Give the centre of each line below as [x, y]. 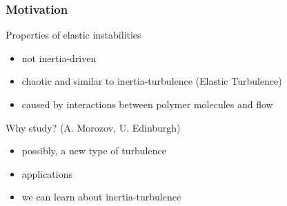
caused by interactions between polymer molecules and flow [147, 104]
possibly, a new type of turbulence [94, 151]
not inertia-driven [59, 58]
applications [47, 173]
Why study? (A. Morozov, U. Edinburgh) [93, 127]
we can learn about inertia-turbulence [101, 197]
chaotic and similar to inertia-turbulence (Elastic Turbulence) [152, 81]
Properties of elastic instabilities [73, 35]
